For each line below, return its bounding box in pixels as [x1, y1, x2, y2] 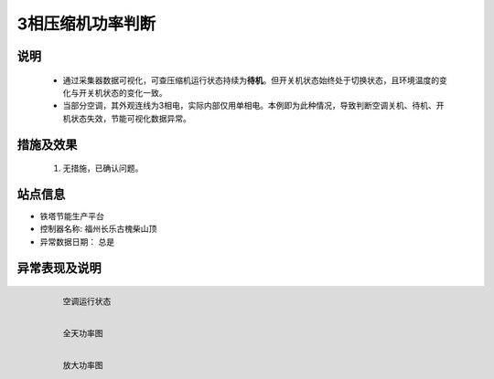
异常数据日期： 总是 [39, 236, 114, 247]
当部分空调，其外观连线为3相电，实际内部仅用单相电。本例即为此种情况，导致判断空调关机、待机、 [62, 100, 436, 111]
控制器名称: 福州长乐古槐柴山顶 [39, 224, 157, 235]
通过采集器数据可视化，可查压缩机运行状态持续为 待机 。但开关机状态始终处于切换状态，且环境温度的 [62, 74, 439, 86]
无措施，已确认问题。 [62, 163, 144, 174]
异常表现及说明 [16, 260, 102, 276]
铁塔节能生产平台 [39, 211, 104, 222]
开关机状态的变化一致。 [78, 87, 167, 98]
